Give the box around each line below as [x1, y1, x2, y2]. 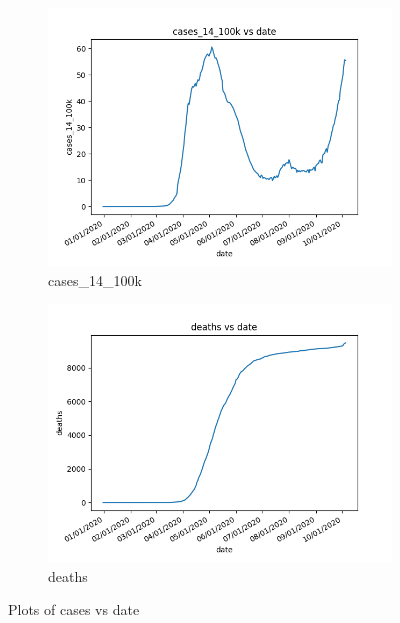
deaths [48, 565, 88, 586]
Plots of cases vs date [8, 599, 140, 620]
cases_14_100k [48, 269, 142, 290]
